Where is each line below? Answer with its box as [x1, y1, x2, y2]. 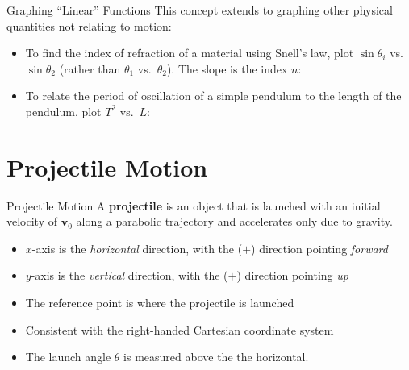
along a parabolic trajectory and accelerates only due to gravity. [76, 213, 393, 230]
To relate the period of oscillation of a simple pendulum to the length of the [25, 87, 402, 104]
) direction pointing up [236, 267, 348, 284]
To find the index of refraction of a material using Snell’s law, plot [25, 44, 354, 61]
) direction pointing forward [251, 239, 388, 256]
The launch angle [25, 348, 111, 365]
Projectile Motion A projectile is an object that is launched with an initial [6, 197, 381, 214]
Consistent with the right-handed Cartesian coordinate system [25, 321, 334, 338]
